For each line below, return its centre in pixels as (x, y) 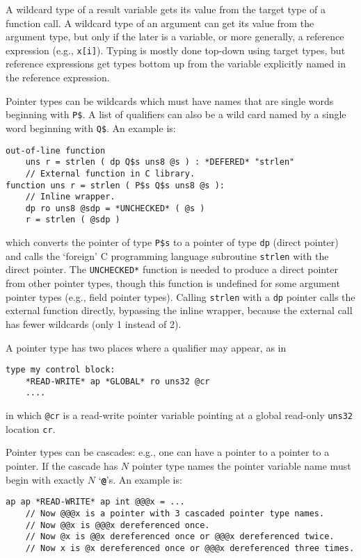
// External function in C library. (110, 173)
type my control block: (61, 370)
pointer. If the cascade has (62, 466)
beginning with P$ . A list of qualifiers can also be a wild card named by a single (176, 114)
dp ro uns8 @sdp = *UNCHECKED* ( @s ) (115, 208)
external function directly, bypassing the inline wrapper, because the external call (179, 310)
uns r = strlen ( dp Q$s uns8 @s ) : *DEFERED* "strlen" (160, 162)
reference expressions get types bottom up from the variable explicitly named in (176, 64)
